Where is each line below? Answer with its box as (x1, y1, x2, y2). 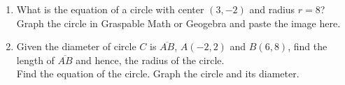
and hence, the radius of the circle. (76, 52, 225, 67)
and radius (249, 2, 295, 16)
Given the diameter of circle (16, 39, 136, 54)
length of (16, 52, 55, 67)
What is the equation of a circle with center (16, 2, 204, 16)
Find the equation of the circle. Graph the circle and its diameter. (16, 66, 300, 81)
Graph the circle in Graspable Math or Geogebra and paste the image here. (16, 15, 341, 30)
